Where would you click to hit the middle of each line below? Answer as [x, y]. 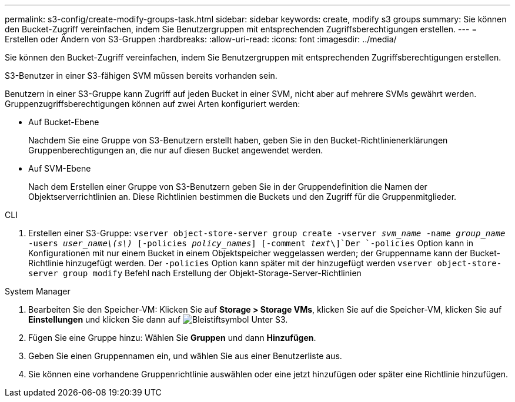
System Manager [38, 291]
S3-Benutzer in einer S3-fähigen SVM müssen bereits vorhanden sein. [141, 76]
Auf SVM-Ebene [60, 168]
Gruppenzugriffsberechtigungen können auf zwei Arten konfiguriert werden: [153, 104]
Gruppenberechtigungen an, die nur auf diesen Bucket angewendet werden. [176, 150]
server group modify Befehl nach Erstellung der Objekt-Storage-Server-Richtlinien [195, 273]
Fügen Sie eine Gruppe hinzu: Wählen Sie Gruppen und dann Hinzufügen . [172, 338]
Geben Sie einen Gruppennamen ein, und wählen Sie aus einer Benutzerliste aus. [185, 356]
